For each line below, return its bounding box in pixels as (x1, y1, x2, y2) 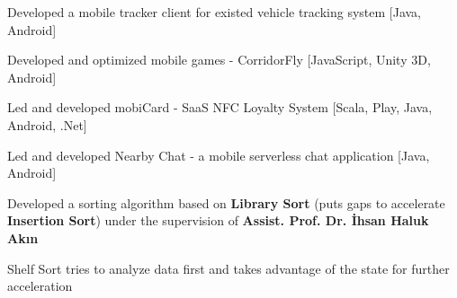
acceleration (7, 276, 73, 295)
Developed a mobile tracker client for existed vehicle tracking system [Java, (7, 3, 421, 21)
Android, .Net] (7, 115, 87, 134)
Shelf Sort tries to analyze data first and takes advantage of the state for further (7, 259, 450, 277)
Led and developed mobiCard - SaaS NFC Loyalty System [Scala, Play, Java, (7, 98, 433, 117)
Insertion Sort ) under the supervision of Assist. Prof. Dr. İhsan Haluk (7, 211, 429, 230)
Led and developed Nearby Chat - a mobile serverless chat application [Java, (7, 145, 430, 164)
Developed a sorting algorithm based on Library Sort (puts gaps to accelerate (7, 193, 445, 212)
